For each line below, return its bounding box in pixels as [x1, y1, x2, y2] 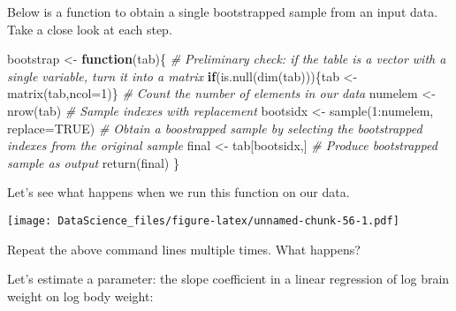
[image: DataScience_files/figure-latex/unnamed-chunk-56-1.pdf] [7, 214, 399, 227]
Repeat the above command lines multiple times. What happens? [7, 239, 361, 258]
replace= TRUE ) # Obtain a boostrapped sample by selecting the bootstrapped [7, 118, 422, 137]
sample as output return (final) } [7, 153, 179, 171]
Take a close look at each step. [7, 19, 172, 38]
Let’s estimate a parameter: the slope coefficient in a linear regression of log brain [7, 269, 450, 288]
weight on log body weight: [7, 286, 154, 305]
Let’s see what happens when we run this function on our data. [7, 183, 350, 201]
